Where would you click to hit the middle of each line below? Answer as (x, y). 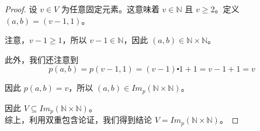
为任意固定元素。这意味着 (110, 9)
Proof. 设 (21, 9)
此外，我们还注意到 (41, 59)
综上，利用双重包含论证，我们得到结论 (78, 120)
